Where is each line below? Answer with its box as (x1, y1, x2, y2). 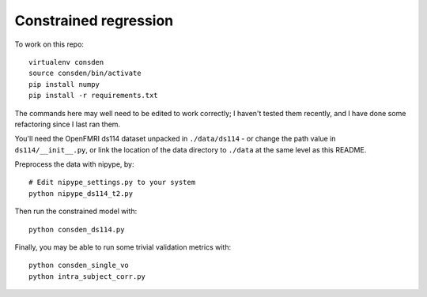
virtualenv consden (28, 58, 104, 66)
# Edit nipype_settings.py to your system (28, 178, 196, 187)
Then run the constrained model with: (14, 206, 138, 216)
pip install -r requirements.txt (28, 91, 158, 100)
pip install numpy (28, 80, 100, 88)
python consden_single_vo (28, 261, 130, 270)
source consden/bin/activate (28, 69, 142, 78)
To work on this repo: (14, 39, 85, 49)
